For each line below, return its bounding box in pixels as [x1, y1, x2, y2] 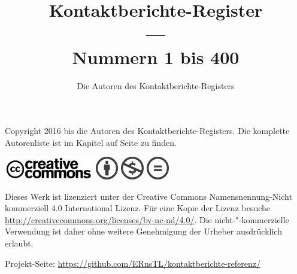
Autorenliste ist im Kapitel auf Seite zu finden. [5, 136, 177, 148]
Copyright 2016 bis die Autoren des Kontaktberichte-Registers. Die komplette [5, 124, 290, 137]
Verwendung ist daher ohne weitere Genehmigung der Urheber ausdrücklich [5, 225, 282, 238]
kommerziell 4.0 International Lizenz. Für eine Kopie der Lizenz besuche [5, 202, 271, 214]
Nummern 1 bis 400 [72, 44, 240, 69]
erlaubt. [5, 237, 34, 249]
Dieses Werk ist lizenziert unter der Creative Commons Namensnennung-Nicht [5, 190, 292, 202]
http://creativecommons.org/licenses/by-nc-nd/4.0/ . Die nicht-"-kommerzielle [5, 213, 289, 226]
